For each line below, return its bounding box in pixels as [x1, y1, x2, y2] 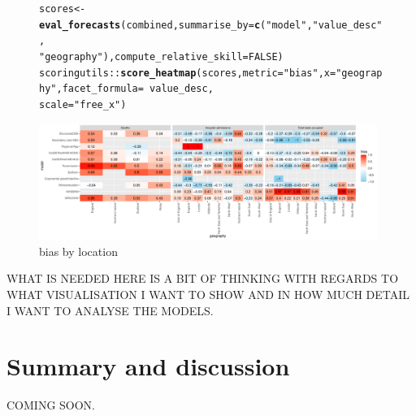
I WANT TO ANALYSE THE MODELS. [6, 301, 214, 318]
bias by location [39, 242, 118, 259]
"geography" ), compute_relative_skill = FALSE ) [39, 50, 284, 63]
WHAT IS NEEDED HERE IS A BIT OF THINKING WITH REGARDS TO [6, 270, 399, 287]
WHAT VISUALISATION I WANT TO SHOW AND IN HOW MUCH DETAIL [6, 286, 410, 303]
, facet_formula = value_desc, [56, 83, 214, 95]
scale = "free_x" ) [39, 98, 127, 110]
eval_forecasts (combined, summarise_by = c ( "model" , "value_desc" [39, 19, 383, 31]
